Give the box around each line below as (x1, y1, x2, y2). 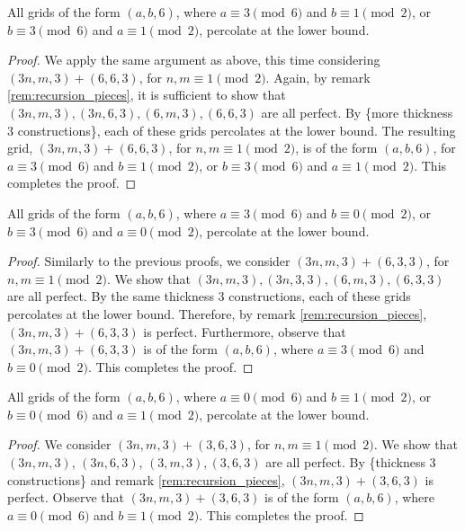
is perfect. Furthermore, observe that (143, 322, 346, 341)
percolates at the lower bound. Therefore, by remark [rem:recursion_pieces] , (7, 304, 427, 323)
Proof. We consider (7, 435, 112, 454)
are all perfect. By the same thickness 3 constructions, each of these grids (7, 287, 411, 305)
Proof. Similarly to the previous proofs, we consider (7, 252, 291, 270)
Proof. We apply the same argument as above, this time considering (7, 50, 380, 69)
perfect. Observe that (7, 488, 125, 507)
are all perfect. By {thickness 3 (265, 453, 436, 472)
